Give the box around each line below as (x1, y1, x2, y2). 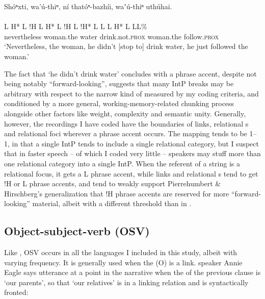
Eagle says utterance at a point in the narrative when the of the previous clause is (4, 267, 261, 278)
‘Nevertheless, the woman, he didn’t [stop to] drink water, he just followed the (4, 41, 248, 52)
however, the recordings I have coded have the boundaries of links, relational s (4, 118, 249, 129)
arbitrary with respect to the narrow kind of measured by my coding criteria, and (4, 88, 259, 98)
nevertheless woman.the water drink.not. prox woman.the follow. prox (4, 31, 219, 41)
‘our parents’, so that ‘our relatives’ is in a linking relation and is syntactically (4, 277, 249, 287)
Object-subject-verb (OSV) (4, 223, 150, 239)
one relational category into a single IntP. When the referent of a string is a (4, 158, 241, 168)
